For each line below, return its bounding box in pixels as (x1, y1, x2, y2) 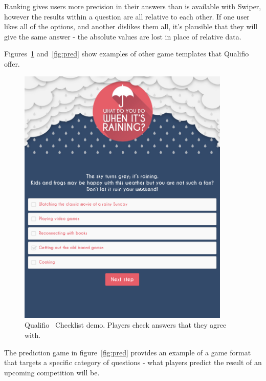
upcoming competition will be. (4, 367, 100, 377)
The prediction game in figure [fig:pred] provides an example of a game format (4, 347, 251, 357)
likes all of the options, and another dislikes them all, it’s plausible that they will (4, 21, 258, 32)
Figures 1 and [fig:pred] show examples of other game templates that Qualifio (4, 48, 249, 59)
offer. (4, 58, 20, 69)
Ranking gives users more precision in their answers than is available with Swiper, (4, 1, 261, 11)
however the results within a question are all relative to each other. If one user (4, 11, 250, 22)
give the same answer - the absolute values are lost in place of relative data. (4, 31, 241, 42)
